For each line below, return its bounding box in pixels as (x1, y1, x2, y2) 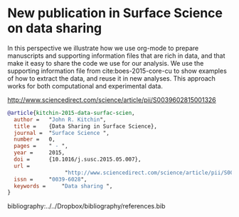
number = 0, (14, 136, 55, 143)
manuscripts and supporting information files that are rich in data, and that (7, 51, 225, 60)
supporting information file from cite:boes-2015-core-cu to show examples (7, 66, 228, 75)
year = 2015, (14, 149, 65, 156)
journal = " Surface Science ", (14, 129, 110, 136)
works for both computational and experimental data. (7, 81, 164, 90)
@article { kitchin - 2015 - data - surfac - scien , (7, 109, 135, 116)
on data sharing (7, 20, 102, 36)
